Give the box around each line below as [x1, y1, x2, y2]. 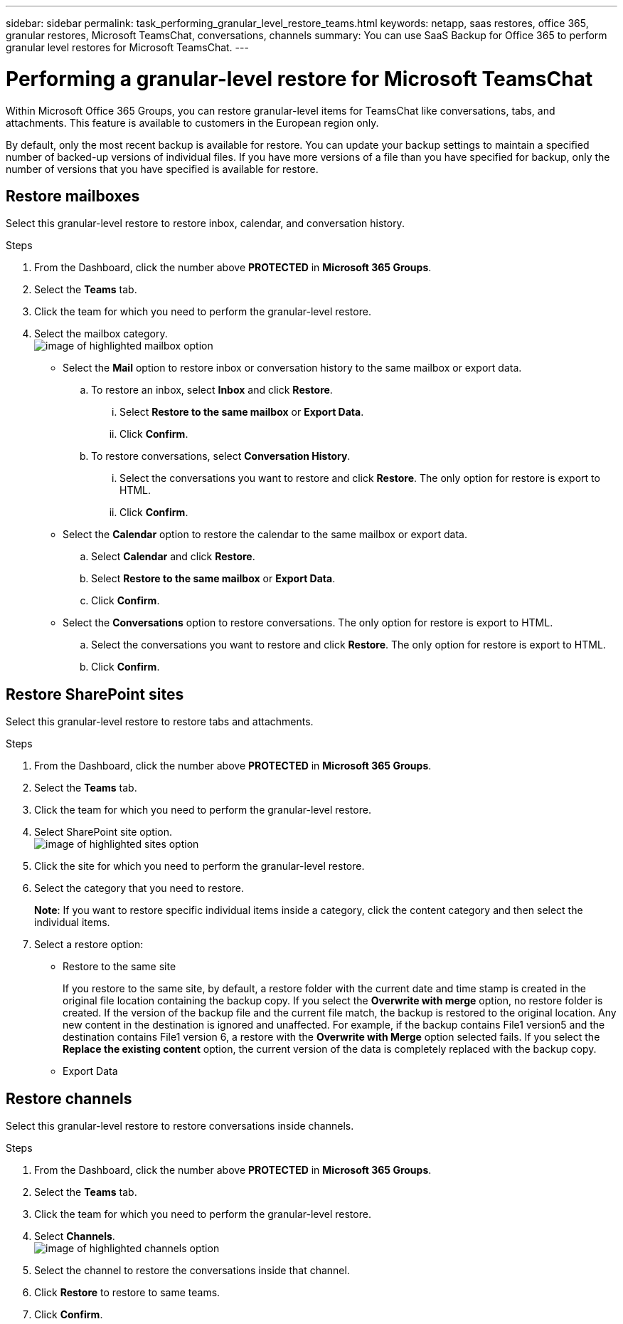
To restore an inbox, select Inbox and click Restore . [91, 384, 333, 396]
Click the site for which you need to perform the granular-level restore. [34, 860, 365, 873]
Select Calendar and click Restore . [91, 550, 255, 563]
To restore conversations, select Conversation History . [91, 450, 351, 463]
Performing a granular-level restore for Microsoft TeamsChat [6, 66, 593, 91]
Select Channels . [34, 1230, 115, 1243]
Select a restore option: [34, 938, 144, 951]
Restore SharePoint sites [6, 685, 184, 703]
